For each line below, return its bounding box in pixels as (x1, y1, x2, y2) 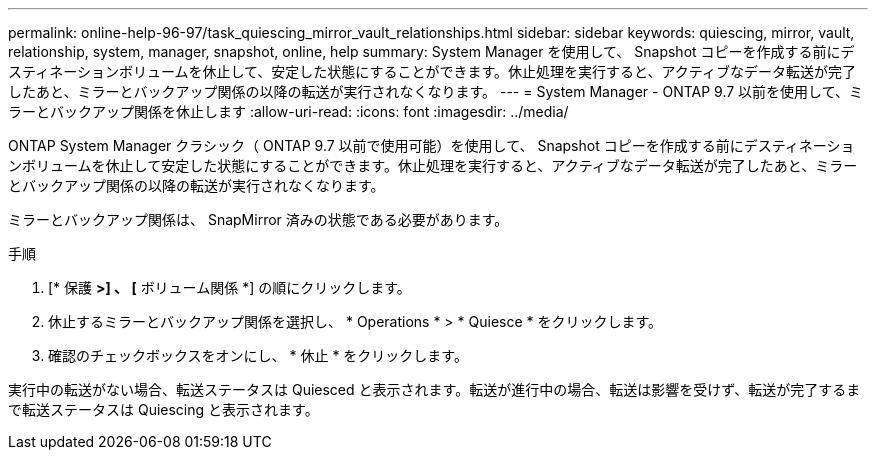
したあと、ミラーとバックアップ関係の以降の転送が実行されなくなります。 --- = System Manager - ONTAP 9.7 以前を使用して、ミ (8, 83, 863, 100)
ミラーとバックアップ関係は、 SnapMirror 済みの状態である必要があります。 (8, 211, 509, 228)
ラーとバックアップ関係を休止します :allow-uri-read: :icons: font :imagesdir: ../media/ (8, 103, 569, 120)
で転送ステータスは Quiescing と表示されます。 (8, 401, 319, 418)
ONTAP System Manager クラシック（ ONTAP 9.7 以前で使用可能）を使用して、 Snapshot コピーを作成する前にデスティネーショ (8, 137, 855, 154)
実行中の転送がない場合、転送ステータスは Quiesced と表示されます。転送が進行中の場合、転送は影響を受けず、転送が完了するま (8, 381, 861, 398)
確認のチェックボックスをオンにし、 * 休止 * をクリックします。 (48, 347, 468, 364)
